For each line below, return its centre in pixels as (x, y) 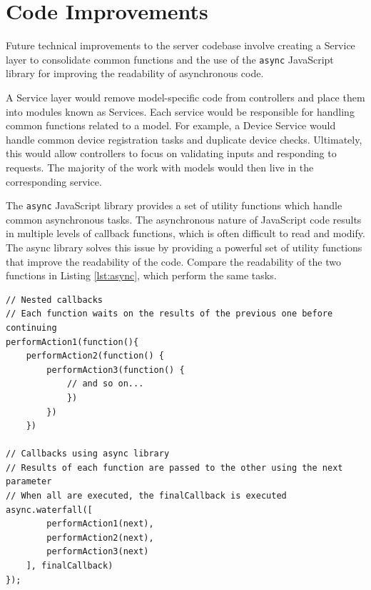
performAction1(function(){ (72, 342)
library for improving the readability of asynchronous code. (135, 73)
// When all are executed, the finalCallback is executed (146, 496)
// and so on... (105, 384)
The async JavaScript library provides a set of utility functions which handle (174, 205)
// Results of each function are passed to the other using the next (174, 467)
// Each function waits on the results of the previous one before (169, 314)
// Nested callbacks (55, 300)
